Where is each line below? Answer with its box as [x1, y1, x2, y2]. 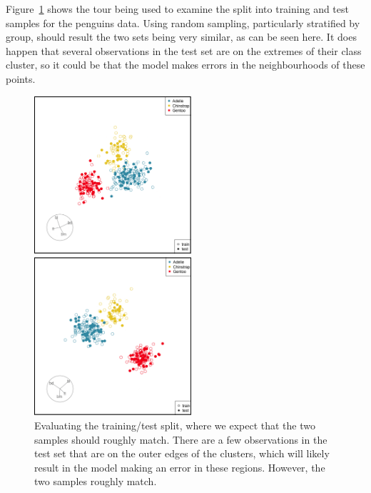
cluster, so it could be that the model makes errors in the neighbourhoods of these [6, 57, 365, 72]
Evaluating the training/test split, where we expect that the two [34, 418, 315, 433]
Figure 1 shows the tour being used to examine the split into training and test [6, 1, 349, 16]
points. [6, 71, 36, 86]
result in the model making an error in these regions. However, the [34, 459, 325, 474]
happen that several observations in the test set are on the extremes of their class [6, 43, 362, 58]
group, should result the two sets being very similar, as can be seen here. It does [6, 29, 357, 44]
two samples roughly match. [34, 474, 157, 489]
